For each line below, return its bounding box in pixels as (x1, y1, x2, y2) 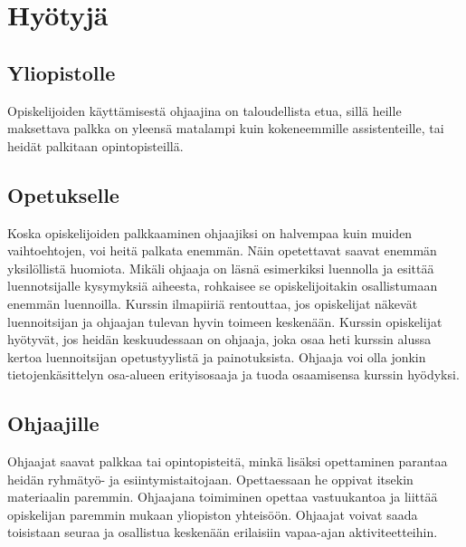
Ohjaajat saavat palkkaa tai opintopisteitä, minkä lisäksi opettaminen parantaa (7, 452, 448, 471)
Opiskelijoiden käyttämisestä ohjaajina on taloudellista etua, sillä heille (7, 101, 402, 120)
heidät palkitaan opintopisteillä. (7, 136, 184, 155)
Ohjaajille (7, 409, 100, 437)
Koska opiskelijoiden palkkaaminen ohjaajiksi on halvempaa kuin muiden (7, 223, 413, 242)
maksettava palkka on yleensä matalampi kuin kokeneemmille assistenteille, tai (7, 119, 444, 138)
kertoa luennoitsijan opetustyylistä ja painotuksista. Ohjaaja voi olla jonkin (7, 347, 426, 366)
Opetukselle (7, 180, 119, 208)
